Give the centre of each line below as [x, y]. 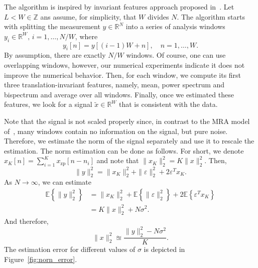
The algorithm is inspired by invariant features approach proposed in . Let [119, 7]
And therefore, [26, 221]
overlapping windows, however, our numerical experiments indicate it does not [124, 64]
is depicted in [164, 249]
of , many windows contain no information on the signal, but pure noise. [116, 131]
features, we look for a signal [48, 104]
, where [86, 36]
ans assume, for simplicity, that [88, 16]
